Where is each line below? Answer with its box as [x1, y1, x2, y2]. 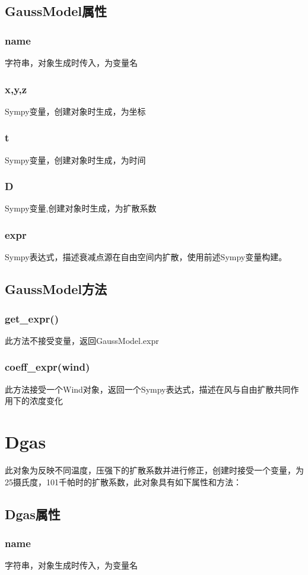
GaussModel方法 [5, 280, 107, 298]
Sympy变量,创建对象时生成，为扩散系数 [5, 202, 157, 214]
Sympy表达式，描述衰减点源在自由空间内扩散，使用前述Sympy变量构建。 [5, 251, 287, 263]
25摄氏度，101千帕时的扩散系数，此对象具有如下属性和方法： [5, 475, 242, 488]
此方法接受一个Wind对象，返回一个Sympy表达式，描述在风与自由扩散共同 [5, 383, 291, 395]
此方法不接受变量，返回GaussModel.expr [5, 334, 159, 346]
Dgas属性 [5, 504, 61, 523]
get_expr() [5, 311, 59, 326]
